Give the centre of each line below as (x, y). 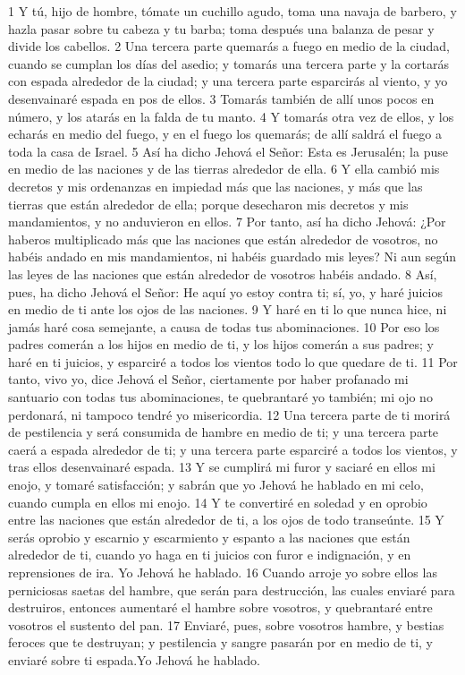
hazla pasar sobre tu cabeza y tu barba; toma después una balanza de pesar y (221, 28)
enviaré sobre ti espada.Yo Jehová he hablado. (134, 659)
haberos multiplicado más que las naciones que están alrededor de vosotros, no (223, 239)
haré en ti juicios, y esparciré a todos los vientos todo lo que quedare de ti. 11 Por (233, 361)
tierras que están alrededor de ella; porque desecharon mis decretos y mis (208, 204)
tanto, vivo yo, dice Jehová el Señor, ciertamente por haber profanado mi (208, 379)
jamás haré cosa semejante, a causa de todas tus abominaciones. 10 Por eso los (224, 326)
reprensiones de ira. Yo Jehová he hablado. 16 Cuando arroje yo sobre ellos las (223, 572)
